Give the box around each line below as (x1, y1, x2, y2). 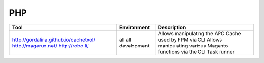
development (119, 42, 150, 49)
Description (158, 24, 186, 31)
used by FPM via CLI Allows (158, 36, 222, 43)
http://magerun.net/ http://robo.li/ (12, 42, 89, 49)
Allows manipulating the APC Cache (158, 30, 241, 37)
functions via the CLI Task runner (158, 48, 235, 55)
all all (119, 36, 132, 43)
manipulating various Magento (158, 42, 228, 49)
